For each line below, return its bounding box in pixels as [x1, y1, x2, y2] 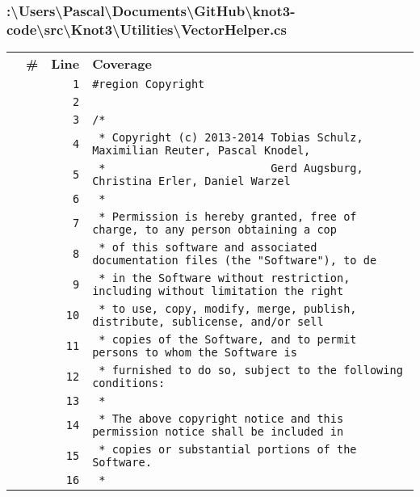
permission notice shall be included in [92, 425, 344, 439]
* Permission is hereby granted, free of [99, 210, 357, 224]
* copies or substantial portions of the [99, 443, 357, 457]
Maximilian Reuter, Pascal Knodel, [92, 144, 311, 158]
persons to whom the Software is [92, 346, 297, 360]
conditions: [92, 377, 166, 390]
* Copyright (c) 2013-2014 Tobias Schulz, [99, 131, 363, 145]
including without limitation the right [92, 284, 344, 298]
